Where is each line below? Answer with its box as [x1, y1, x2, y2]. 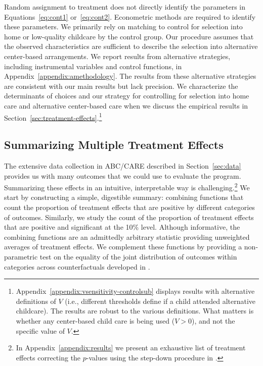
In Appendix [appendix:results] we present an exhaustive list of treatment [16, 342, 246, 353]
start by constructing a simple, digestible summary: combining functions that [4, 192, 244, 202]
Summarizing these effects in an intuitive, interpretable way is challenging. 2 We [4, 181, 250, 192]
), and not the [192, 315, 235, 326]
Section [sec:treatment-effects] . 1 [4, 111, 102, 123]
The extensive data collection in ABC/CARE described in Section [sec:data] [4, 160, 241, 171]
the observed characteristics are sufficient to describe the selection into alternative [4, 41, 258, 51]
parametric [4, 251, 38, 262]
